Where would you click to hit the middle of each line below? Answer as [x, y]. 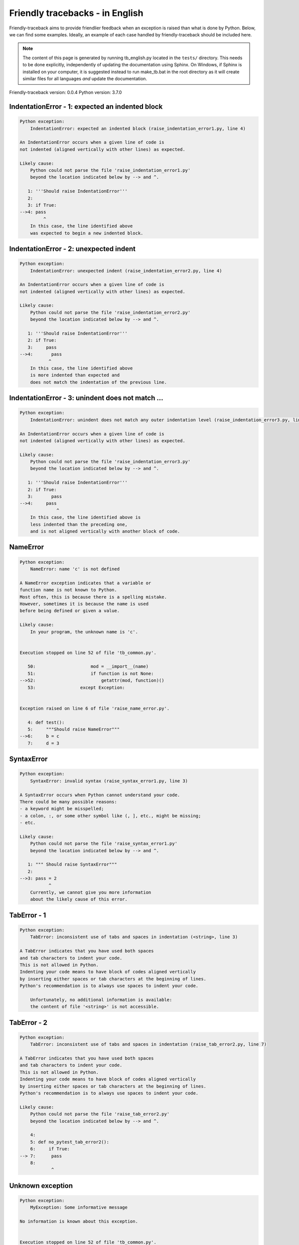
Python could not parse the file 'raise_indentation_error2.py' [110, 312]
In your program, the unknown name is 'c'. [84, 632]
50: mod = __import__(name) [88, 667]
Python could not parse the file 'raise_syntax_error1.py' [104, 844]
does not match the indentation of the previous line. [98, 382]
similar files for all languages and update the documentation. [85, 78]
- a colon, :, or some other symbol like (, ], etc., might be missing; [110, 816]
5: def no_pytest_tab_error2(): [70, 1142]
